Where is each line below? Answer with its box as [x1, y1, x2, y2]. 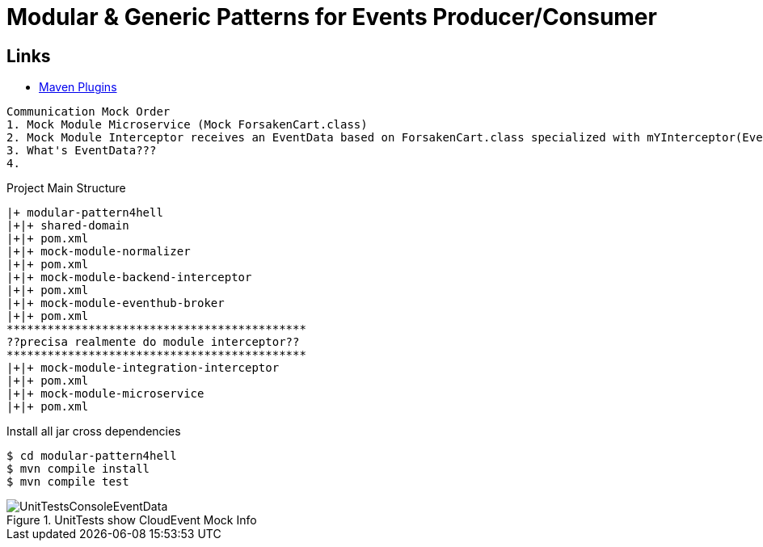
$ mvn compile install [6, 462, 150, 476]
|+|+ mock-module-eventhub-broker [6, 297, 225, 310]
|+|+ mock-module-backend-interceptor [6, 271, 252, 284]
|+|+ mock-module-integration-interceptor [6, 361, 280, 375]
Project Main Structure [6, 181, 126, 196]
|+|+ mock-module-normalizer [6, 245, 191, 259]
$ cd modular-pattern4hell [6, 449, 177, 463]
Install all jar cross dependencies [6, 424, 181, 439]
